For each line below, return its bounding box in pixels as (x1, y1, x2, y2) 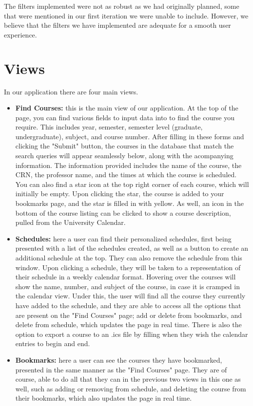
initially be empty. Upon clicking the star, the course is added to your (15, 188, 224, 199)
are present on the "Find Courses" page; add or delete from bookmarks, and (15, 310, 242, 320)
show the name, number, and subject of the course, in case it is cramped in (15, 281, 240, 291)
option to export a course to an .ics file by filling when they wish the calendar (15, 329, 248, 339)
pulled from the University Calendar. (15, 217, 126, 227)
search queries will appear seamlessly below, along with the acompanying (15, 150, 234, 161)
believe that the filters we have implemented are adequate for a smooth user (4, 20, 231, 30)
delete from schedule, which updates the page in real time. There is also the (15, 319, 242, 330)
